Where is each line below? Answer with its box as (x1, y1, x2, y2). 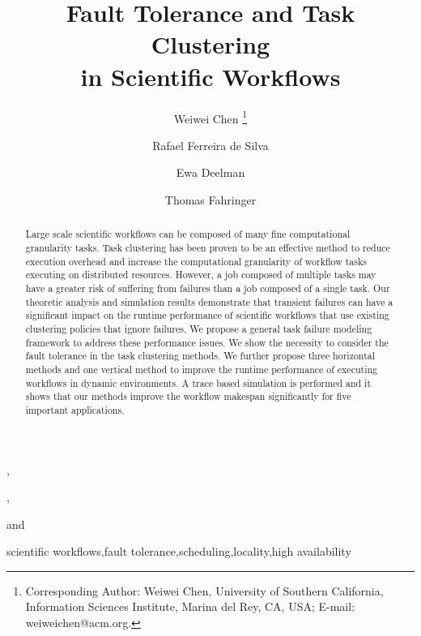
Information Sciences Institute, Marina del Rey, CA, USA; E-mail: (25, 598, 355, 615)
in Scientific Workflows (80, 59, 341, 92)
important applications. (25, 402, 125, 416)
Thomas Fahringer (164, 191, 257, 208)
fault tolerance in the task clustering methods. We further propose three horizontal (25, 349, 376, 363)
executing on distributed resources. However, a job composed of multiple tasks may (25, 268, 376, 281)
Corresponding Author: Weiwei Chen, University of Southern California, (25, 582, 384, 599)
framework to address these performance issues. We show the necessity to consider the (25, 335, 389, 349)
